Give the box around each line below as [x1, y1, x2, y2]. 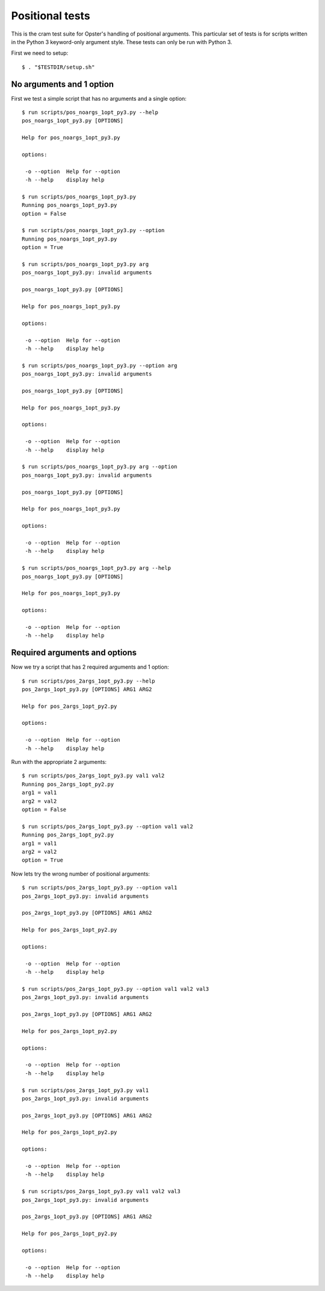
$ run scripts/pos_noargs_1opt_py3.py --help [22, 109, 159, 116]
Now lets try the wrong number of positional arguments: [11, 870, 150, 877]
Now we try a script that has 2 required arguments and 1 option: [11, 663, 169, 671]
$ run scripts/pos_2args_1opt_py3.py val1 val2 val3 [22, 1188, 181, 1195]
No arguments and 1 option [11, 79, 114, 89]
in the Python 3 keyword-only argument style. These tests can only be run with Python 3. [11, 38, 232, 45]
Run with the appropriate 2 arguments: [11, 759, 107, 766]
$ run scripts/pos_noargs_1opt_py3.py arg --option [22, 463, 178, 470]
